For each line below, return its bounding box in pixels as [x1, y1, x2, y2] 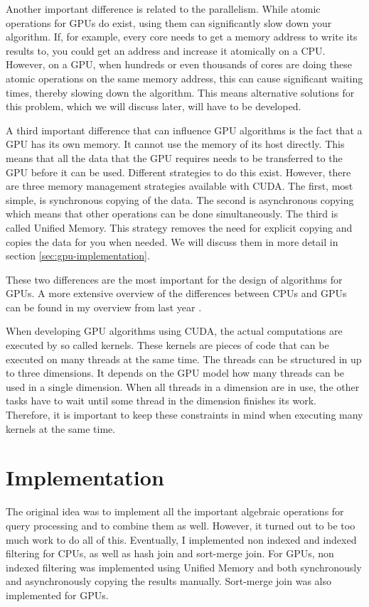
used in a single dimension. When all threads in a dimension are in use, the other [6, 379, 360, 394]
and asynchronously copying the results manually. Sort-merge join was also [6, 574, 331, 589]
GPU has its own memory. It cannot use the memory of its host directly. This [6, 136, 345, 151]
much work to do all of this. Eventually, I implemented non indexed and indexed [6, 532, 357, 547]
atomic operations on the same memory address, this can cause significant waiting [6, 70, 363, 85]
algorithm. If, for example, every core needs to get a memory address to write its [6, 29, 358, 44]
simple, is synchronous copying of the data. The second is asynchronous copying [6, 192, 354, 207]
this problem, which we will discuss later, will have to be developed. [6, 99, 301, 114]
